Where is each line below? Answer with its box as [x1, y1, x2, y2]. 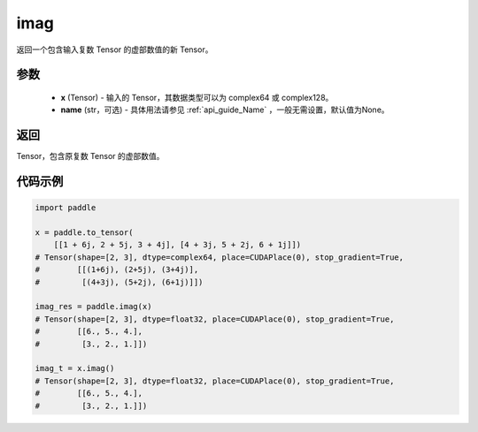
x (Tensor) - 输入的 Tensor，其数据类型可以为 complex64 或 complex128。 [60, 92, 334, 102]
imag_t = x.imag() [35, 363, 115, 374]
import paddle [35, 203, 96, 213]
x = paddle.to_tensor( [35, 228, 134, 238]
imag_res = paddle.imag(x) [35, 301, 152, 312]
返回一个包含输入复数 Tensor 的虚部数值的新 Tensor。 [16, 44, 213, 55]
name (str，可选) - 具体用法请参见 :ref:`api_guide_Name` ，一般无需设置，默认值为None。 [60, 104, 389, 115]
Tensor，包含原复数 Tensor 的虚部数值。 [16, 151, 165, 162]
